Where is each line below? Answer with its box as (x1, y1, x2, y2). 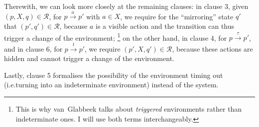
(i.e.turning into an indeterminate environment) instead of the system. (4, 79, 219, 90)
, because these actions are (172, 43, 253, 54)
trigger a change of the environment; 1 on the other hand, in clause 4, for (4, 31, 227, 43)
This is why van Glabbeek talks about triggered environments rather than (15, 104, 242, 114)
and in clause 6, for (4, 43, 63, 54)
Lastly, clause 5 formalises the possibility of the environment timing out (4, 69, 223, 80)
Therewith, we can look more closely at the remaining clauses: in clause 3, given (4, 1, 249, 11)
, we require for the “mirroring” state (120, 11, 234, 21)
